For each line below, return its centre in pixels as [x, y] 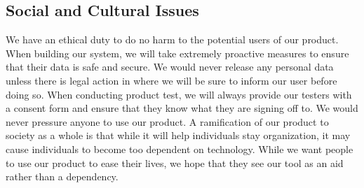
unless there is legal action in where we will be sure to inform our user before [171, 80]
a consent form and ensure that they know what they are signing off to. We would [182, 108]
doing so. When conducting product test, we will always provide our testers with [179, 94]
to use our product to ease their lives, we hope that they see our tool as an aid [175, 162]
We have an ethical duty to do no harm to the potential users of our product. [172, 39]
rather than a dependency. [62, 176]
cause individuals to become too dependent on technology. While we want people [180, 149]
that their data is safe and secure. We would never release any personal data [170, 67]
